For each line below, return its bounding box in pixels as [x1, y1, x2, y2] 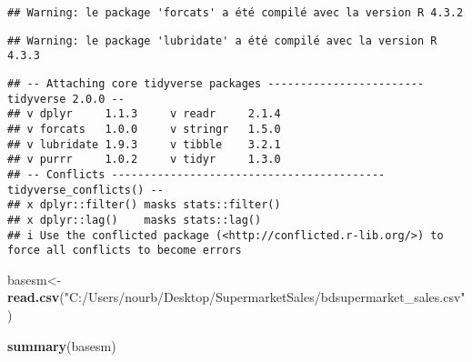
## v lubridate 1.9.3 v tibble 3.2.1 [7, 137, 281, 151]
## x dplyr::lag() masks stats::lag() [7, 213, 262, 226]
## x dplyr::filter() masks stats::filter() [7, 198, 281, 212]
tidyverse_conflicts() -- [7, 183, 164, 196]
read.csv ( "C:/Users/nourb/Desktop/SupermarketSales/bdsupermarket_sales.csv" [7, 287, 466, 307]
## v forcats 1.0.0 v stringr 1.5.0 [7, 122, 281, 136]
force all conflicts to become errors [7, 244, 242, 257]
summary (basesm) [7, 336, 116, 355]
